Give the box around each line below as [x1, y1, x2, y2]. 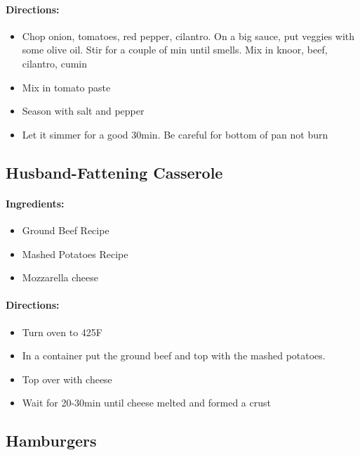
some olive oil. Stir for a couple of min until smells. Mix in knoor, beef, [22, 42, 328, 57]
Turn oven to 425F [22, 324, 102, 339]
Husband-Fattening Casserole [6, 161, 223, 183]
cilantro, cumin [22, 56, 88, 70]
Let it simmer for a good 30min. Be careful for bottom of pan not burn [22, 127, 328, 141]
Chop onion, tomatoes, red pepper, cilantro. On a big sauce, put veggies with [22, 28, 355, 43]
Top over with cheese [22, 371, 112, 386]
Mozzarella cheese [22, 270, 98, 285]
